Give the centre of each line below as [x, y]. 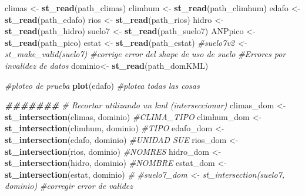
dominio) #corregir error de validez [69, 186]
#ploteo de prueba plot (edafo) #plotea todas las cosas [102, 85]
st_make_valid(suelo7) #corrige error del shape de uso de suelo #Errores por [145, 54]
